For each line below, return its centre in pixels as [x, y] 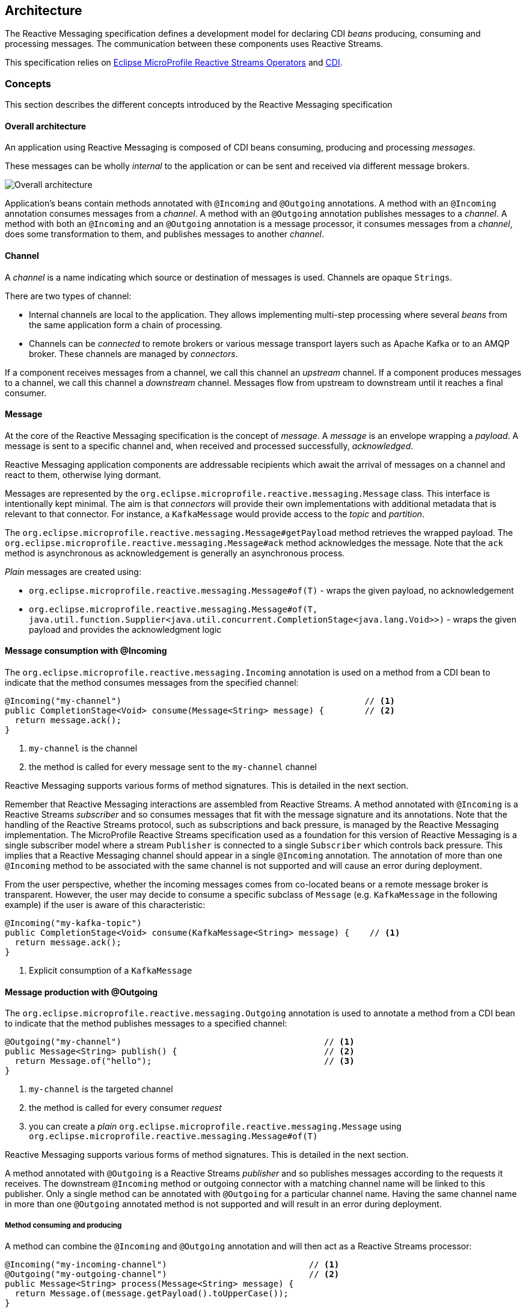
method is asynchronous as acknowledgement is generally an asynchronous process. [175, 553]
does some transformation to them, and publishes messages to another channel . [164, 234]
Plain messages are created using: [73, 571]
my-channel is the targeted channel [101, 1089]
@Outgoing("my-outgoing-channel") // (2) [172, 1274]
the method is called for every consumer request [125, 1108]
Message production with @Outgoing [81, 992]
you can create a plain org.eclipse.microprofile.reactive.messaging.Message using [215, 1127]
